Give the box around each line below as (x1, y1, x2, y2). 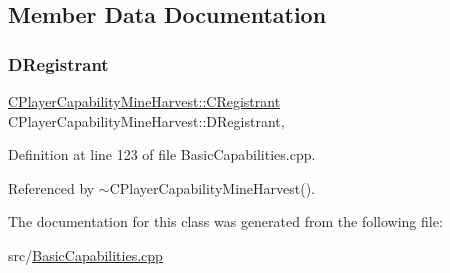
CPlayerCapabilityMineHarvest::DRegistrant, (8, 110, 285, 131)
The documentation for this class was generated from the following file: (8, 211, 443, 232)
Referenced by (8, 177, 95, 198)
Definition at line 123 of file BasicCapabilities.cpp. (8, 144, 316, 165)
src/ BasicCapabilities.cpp (8, 244, 163, 265)
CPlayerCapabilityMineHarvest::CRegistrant (8, 91, 281, 111)
